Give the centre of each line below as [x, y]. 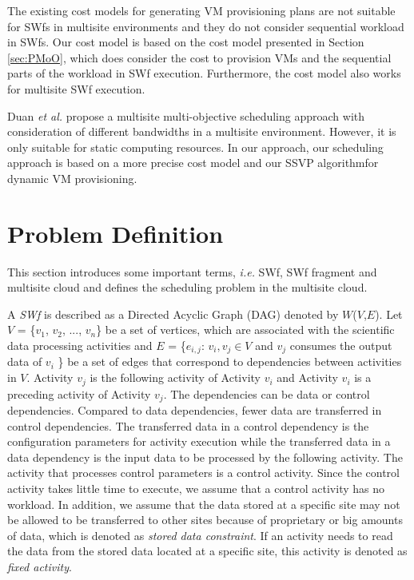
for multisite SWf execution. [76, 88]
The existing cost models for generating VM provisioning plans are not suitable [201, 10]
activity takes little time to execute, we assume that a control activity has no [196, 488]
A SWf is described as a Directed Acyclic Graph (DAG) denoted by [173, 314]
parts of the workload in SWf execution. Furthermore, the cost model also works [204, 73]
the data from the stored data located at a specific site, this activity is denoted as [207, 551]
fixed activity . [40, 566]
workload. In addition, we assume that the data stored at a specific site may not [204, 504]
